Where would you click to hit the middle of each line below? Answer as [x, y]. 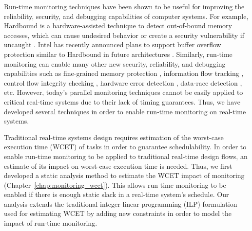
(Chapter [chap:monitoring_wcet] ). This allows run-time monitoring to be [115, 185]
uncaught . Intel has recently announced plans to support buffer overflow [113, 44]
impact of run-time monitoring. [51, 223]
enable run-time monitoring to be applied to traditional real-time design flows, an [126, 156]
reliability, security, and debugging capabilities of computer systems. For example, [126, 16]
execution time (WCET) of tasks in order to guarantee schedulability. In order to [125, 147]
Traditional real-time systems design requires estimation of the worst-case [114, 137]
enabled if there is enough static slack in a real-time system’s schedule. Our [116, 194]
